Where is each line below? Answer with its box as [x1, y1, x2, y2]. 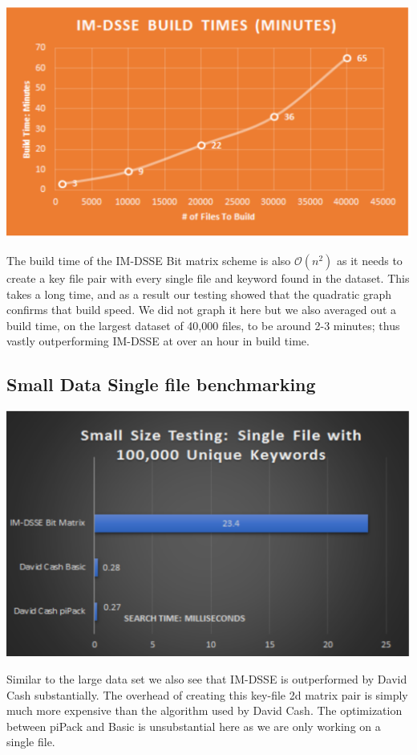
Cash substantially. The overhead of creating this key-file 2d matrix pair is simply [6, 686, 408, 703]
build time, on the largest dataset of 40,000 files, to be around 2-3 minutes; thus [6, 316, 400, 333]
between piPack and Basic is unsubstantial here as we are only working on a [6, 717, 381, 734]
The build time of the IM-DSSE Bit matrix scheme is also [6, 252, 291, 269]
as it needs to [337, 252, 403, 269]
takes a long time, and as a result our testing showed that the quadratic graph [6, 285, 392, 302]
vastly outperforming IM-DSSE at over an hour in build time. [6, 333, 310, 349]
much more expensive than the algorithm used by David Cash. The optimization [6, 702, 403, 719]
